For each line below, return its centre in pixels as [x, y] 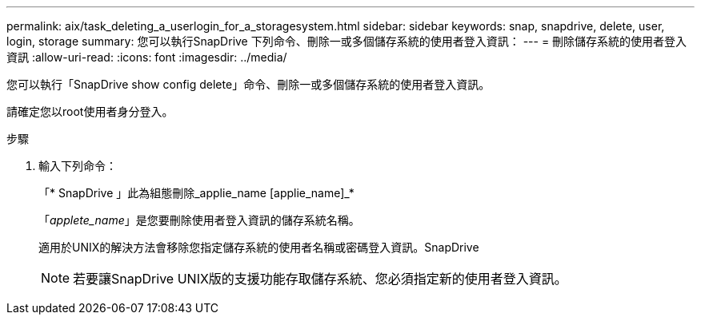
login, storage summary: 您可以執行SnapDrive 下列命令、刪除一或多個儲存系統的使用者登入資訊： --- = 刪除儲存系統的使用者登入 [347, 41]
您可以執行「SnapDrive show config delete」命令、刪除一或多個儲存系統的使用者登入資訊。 [248, 84]
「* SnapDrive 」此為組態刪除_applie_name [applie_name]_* [196, 193]
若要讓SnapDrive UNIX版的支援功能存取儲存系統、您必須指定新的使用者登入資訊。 [320, 279]
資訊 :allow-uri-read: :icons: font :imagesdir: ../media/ [147, 57]
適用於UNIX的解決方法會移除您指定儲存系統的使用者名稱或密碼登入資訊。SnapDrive [259, 247]
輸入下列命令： [78, 166]
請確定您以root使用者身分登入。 [90, 111]
